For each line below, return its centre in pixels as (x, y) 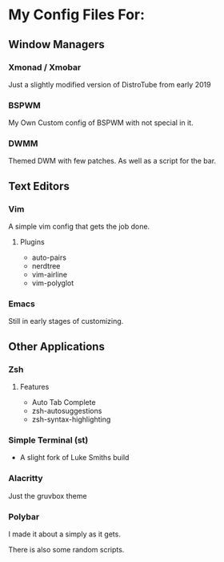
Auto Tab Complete (64, 402)
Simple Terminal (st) (48, 440)
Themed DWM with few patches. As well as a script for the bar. (112, 161)
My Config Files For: (77, 15)
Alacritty (26, 479)
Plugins (32, 242)
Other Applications (57, 346)
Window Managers (57, 44)
